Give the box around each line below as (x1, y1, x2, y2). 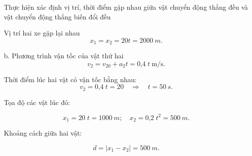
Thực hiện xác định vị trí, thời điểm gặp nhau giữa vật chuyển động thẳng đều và (4, 2, 248, 12)
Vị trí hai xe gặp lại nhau (4, 28, 80, 38)
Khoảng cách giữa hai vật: (4, 128, 82, 138)
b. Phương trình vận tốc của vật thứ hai (4, 51, 124, 61)
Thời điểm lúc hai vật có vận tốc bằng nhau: (4, 74, 137, 84)
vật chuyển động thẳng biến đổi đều (4, 11, 111, 21)
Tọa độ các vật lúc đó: (4, 97, 70, 107)
